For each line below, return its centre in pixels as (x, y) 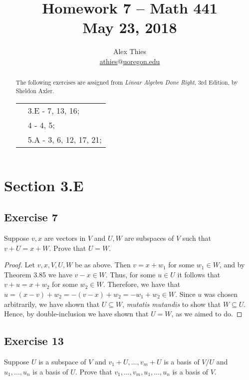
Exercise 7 (31, 217)
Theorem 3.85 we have (38, 274)
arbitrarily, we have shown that (52, 304)
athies (109, 61)
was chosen (221, 294)
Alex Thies (130, 51)
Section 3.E (44, 185)
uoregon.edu (141, 61)
